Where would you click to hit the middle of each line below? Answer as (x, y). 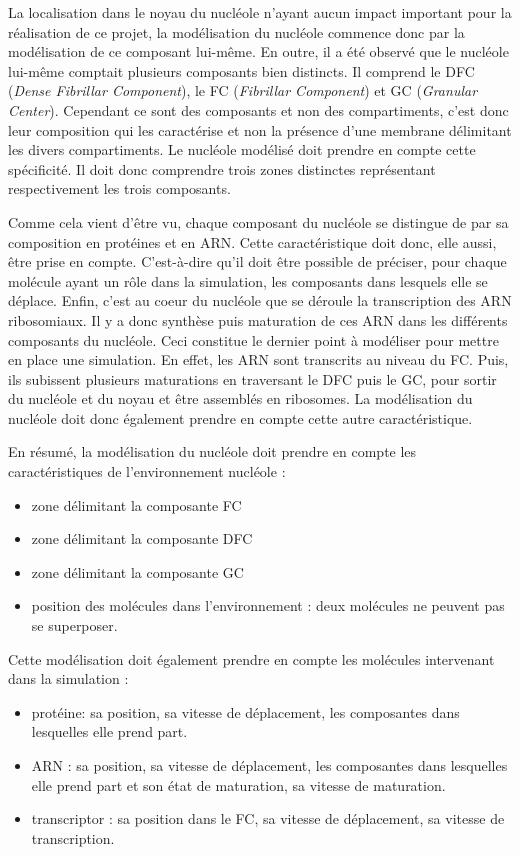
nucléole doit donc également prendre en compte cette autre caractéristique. (240, 417)
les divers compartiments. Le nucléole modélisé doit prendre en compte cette (242, 149)
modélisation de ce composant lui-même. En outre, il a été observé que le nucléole (258, 51)
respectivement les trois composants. (119, 188)
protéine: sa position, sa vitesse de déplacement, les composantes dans (245, 711)
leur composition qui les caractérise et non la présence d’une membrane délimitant (260, 129)
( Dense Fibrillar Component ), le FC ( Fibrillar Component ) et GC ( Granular (243, 90)
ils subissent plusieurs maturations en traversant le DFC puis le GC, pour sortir (252, 378)
